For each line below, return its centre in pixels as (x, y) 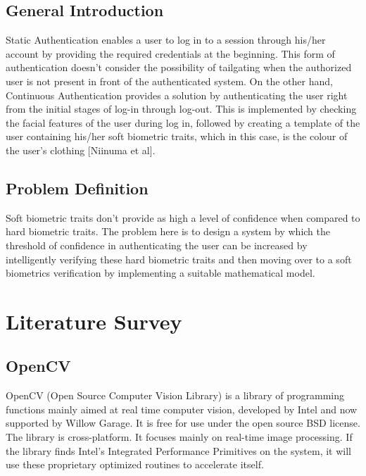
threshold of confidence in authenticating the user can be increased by (157, 245)
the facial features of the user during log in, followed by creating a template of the (183, 122)
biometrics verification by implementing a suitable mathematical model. (160, 273)
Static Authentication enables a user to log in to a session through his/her (166, 40)
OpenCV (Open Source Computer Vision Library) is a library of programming (175, 395)
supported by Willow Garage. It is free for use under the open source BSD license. (183, 423)
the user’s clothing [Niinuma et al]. (81, 150)
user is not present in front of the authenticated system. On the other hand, (169, 81)
